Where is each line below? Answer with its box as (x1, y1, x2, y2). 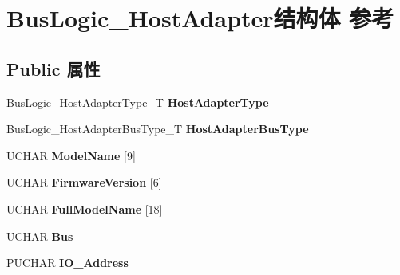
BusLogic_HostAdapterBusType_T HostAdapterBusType (6, 120, 309, 137)
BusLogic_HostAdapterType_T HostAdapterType (6, 93, 269, 110)
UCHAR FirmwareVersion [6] (6, 174, 162, 191)
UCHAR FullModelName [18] (6, 200, 163, 217)
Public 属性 (6, 56, 101, 81)
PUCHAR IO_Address (6, 254, 129, 271)
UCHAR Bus (6, 227, 73, 244)
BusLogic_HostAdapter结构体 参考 (6, 2, 394, 34)
